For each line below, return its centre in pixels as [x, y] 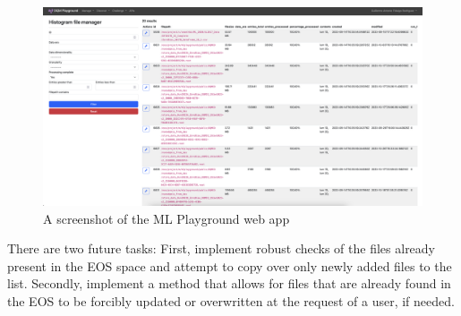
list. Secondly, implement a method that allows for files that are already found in [229, 283]
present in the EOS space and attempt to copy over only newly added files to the [230, 265]
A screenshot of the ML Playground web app [166, 218]
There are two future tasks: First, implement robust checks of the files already [222, 248]
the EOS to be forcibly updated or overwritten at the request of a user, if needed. [231, 300]
